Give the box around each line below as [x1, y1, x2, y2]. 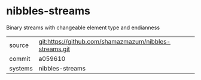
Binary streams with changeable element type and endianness [6, 24, 160, 31]
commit [9, 54, 31, 63]
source [9, 41, 29, 49]
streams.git [38, 45, 71, 53]
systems [9, 64, 33, 72]
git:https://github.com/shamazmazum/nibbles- [38, 37, 171, 45]
